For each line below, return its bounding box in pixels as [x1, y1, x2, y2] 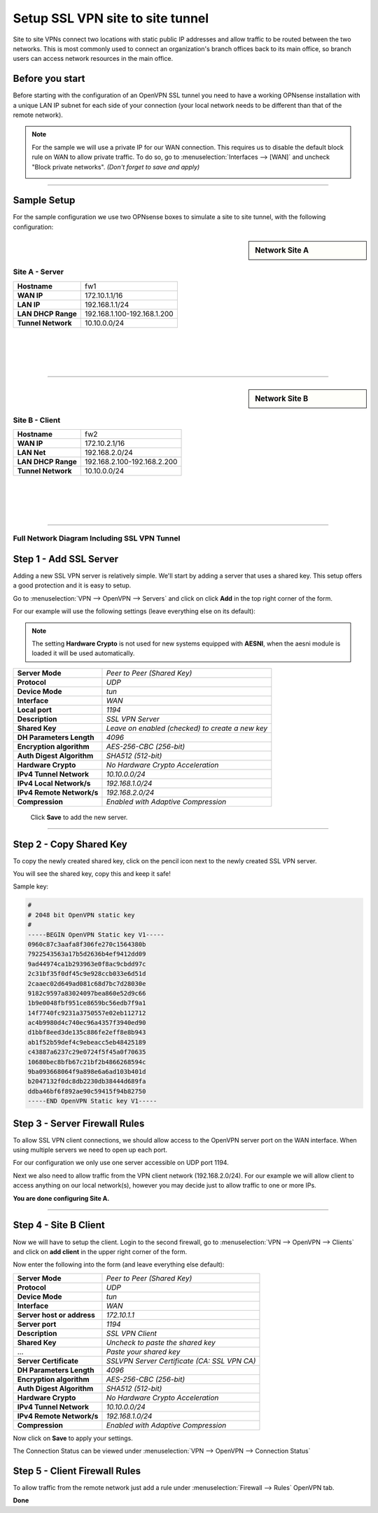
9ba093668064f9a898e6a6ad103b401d [27, 1068, 146, 1076]
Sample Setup [13, 195, 76, 207]
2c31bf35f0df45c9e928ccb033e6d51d [27, 970, 146, 978]
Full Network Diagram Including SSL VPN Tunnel [13, 534, 181, 543]
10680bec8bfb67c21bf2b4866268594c [27, 1058, 146, 1066]
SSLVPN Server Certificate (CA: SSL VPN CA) [106, 1355, 256, 1365]
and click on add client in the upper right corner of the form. [13, 1247, 188, 1256]
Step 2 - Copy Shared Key [13, 838, 127, 850]
